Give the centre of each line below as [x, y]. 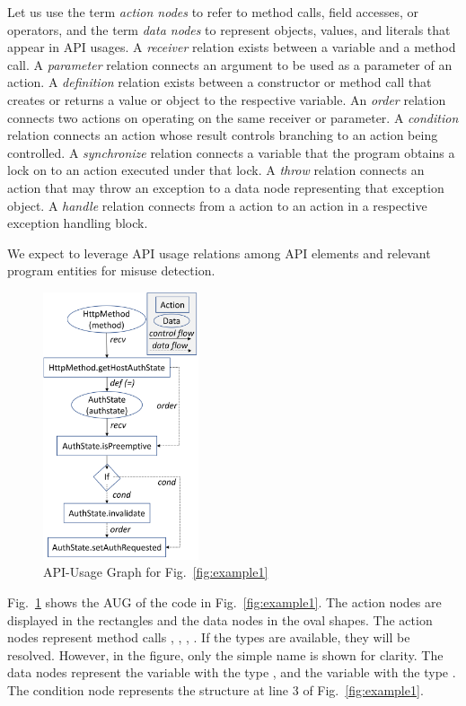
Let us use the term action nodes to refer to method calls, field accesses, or [213, 12]
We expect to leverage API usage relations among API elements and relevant [219, 253]
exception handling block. [78, 223]
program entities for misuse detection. [111, 270]
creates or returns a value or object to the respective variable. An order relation [227, 99]
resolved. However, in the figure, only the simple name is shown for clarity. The [225, 654]
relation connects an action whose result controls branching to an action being [223, 135]
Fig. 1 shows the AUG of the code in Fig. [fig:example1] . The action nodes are [224, 601]
